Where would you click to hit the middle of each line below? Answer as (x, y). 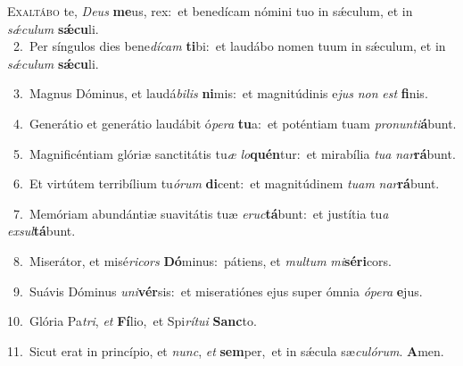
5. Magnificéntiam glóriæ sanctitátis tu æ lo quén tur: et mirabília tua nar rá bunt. (234, 153)
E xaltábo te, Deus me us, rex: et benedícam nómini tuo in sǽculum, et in (210, 11)
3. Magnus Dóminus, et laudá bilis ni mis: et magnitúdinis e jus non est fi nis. (220, 93)
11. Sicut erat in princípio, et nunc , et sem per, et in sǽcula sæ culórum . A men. (226, 350)
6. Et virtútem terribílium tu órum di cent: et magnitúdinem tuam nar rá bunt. (226, 183)
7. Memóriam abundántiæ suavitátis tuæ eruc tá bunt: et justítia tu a (201, 213)
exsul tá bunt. (41, 231)
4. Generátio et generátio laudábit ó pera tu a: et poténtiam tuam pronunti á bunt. (235, 123)
